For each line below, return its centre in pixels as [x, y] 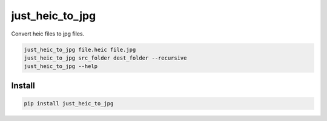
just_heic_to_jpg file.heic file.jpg [80, 49]
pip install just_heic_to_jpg [69, 103]
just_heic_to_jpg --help [61, 67]
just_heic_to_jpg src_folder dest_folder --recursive [105, 58]
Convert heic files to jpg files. [48, 34]
